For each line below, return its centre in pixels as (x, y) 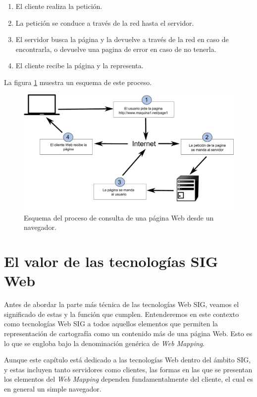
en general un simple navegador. (53, 389)
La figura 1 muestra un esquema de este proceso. (78, 82)
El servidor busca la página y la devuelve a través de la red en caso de (122, 39)
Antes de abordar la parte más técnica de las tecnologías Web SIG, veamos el (122, 304)
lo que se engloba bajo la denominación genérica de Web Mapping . (104, 343)
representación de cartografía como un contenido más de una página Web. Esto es (128, 333)
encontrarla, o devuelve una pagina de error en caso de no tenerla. (116, 49)
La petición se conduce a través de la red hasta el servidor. (105, 22)
